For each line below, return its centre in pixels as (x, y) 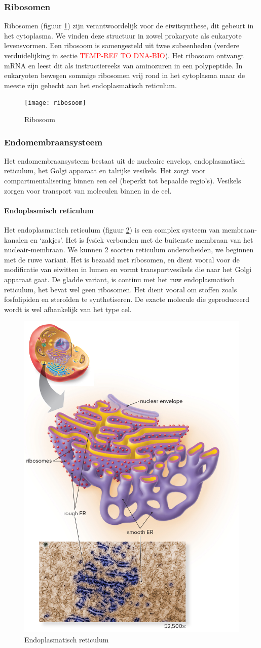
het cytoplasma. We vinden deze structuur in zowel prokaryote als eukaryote (123, 35)
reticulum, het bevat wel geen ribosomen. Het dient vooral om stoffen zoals (121, 289)
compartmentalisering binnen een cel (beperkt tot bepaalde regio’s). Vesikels (123, 181)
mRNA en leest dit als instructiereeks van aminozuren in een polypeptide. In (123, 65)
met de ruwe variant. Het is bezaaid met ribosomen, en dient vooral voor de (122, 259)
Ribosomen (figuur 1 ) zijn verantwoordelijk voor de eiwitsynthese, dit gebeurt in (129, 26)
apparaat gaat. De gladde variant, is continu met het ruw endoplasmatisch (120, 279)
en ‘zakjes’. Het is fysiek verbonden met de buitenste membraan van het (142, 239)
